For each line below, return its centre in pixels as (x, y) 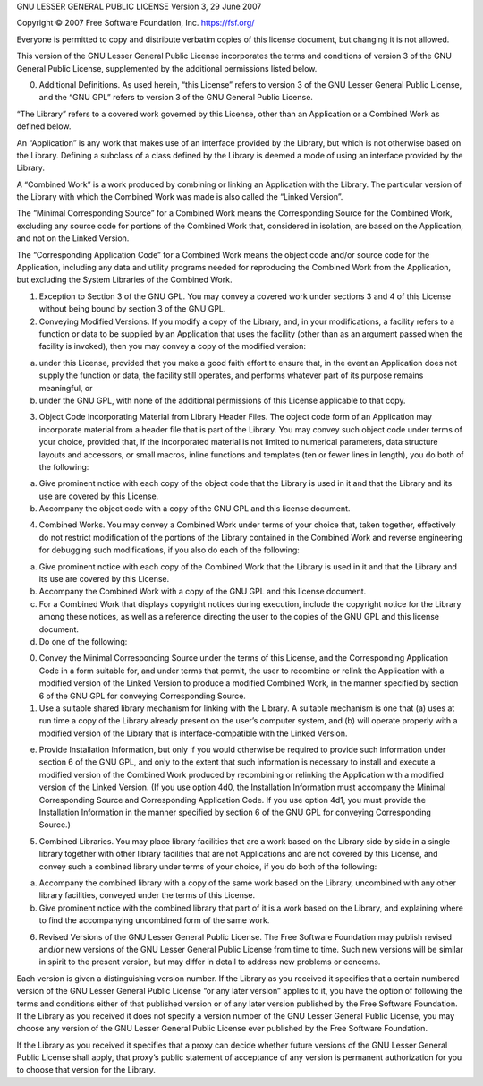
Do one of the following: (83, 641)
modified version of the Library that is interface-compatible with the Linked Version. (193, 733)
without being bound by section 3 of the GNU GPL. (132, 309)
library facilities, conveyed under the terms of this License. (147, 895)
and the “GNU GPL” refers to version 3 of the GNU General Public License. (176, 98)
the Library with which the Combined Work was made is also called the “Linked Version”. (180, 197)
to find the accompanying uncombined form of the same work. (154, 920)
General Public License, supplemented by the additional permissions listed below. (167, 68)
